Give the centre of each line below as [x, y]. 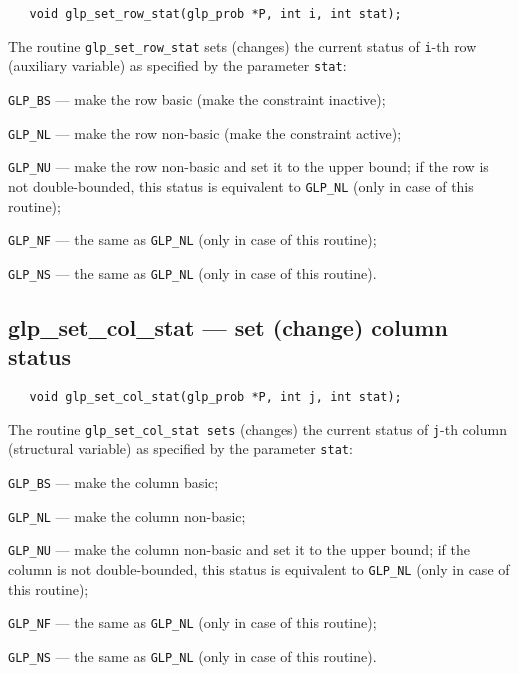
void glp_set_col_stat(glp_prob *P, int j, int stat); [215, 397]
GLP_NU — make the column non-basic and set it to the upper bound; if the [239, 549]
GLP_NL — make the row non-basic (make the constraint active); [205, 132]
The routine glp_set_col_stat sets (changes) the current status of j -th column [257, 428]
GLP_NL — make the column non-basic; [127, 515]
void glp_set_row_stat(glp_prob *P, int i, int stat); [215, 14]
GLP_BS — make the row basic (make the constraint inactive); [197, 98]
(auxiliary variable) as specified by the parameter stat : [177, 65]
